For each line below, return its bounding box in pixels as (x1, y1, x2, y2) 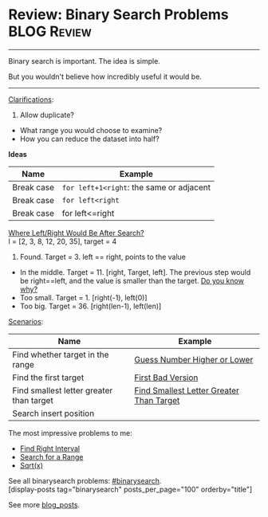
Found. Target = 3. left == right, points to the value (19, 252, 186, 261)
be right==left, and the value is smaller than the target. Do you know (19, 276, 245, 285)
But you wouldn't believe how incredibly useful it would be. (8, 72, 202, 81)
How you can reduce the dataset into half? (19, 134, 160, 143)
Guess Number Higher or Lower (134, 354, 254, 365)
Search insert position (12, 408, 95, 419)
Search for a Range (19, 452, 84, 461)
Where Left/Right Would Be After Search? (8, 228, 145, 237)
